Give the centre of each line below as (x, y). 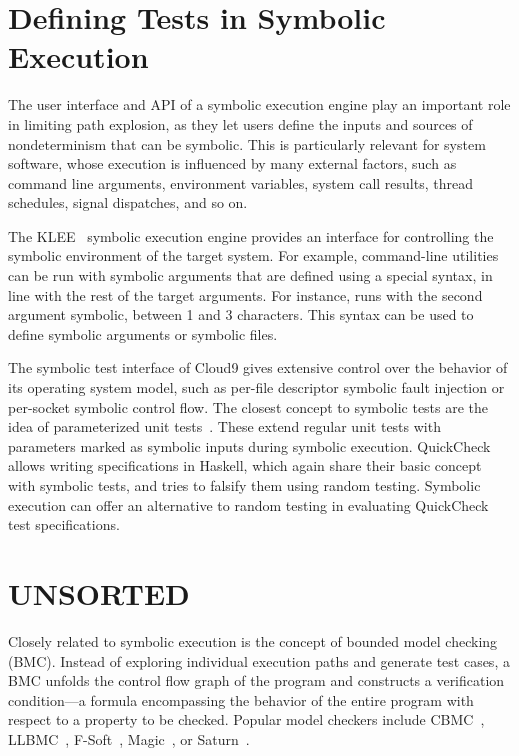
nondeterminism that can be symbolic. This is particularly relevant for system (247, 143)
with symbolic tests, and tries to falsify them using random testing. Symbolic (244, 485)
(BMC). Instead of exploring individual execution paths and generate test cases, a (259, 660)
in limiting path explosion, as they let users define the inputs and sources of (240, 123)
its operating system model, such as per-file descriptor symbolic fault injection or (256, 387)
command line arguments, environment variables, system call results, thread (240, 182)
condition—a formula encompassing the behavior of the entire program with (241, 699)
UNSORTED (99, 592)
